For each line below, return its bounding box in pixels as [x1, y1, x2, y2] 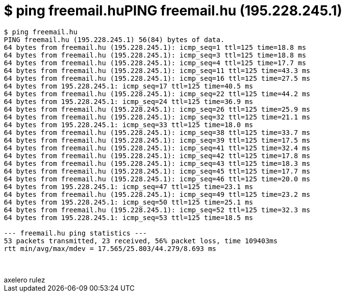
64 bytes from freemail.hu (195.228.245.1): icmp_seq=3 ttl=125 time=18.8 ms [4, 51, 306, 59]
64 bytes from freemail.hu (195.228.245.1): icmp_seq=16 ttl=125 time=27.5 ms [4, 74, 311, 82]
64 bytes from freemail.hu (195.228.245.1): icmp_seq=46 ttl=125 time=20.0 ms [4, 175, 311, 183]
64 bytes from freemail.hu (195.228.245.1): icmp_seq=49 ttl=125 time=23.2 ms [4, 190, 311, 198]
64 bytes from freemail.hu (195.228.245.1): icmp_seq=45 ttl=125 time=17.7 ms [4, 167, 311, 175]
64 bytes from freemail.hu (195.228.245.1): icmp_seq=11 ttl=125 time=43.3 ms [4, 66, 311, 74]
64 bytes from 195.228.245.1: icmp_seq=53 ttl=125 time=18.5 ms [4, 213, 253, 222]
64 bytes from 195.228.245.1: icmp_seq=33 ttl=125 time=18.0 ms [4, 120, 253, 129]
